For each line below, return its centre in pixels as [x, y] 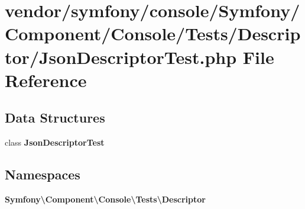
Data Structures [55, 118]
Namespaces [43, 174]
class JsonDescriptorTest [55, 142]
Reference [46, 80]
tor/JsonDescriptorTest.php [121, 57]
